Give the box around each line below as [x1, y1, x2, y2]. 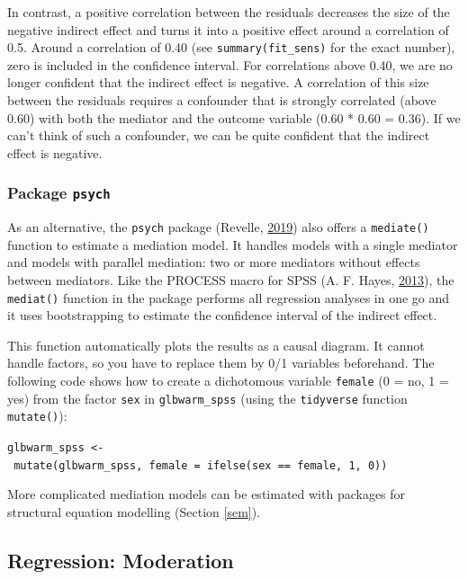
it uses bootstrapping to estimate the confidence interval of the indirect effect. [7, 306, 437, 325]
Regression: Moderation [7, 546, 234, 574]
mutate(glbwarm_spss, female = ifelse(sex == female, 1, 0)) [13, 459, 388, 472]
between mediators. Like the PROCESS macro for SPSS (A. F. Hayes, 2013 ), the [7, 271, 454, 289]
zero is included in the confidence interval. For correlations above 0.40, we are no [7, 55, 453, 74]
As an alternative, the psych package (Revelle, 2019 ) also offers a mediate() [7, 218, 429, 236]
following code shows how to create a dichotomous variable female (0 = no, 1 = [7, 371, 449, 390]
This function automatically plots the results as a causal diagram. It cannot [7, 335, 425, 354]
